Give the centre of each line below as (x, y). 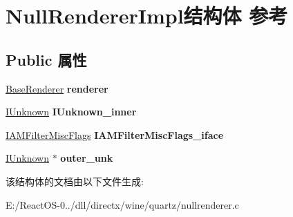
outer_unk (87, 158)
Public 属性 (46, 59)
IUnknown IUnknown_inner (71, 112)
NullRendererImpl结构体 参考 (147, 16)
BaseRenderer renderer (57, 88)
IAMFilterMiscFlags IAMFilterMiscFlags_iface (115, 134)
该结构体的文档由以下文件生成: (75, 181)
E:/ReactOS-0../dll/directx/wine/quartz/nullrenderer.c (122, 204)
